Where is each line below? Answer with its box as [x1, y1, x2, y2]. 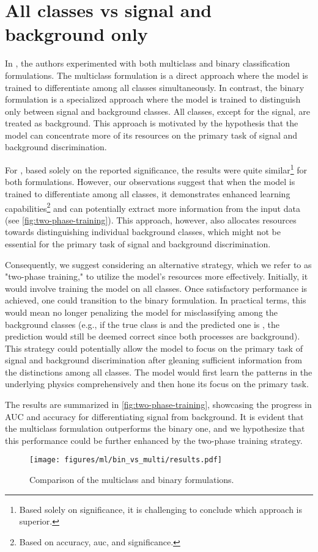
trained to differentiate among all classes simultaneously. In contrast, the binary [5, 81, 305, 93]
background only [5, 21, 148, 46]
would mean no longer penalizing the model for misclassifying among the [5, 305, 278, 318]
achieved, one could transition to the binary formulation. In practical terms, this [5, 294, 306, 307]
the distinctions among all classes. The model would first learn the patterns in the [5, 365, 312, 378]
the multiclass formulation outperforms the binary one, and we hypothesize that [5, 422, 305, 435]
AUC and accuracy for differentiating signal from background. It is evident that [5, 410, 304, 423]
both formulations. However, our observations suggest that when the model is [5, 175, 295, 188]
